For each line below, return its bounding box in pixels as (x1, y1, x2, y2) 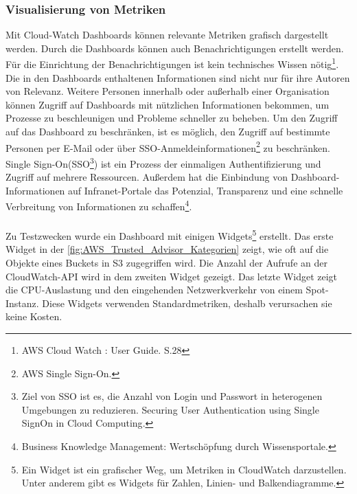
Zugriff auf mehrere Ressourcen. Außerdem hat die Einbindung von (5, 170, 288, 184)
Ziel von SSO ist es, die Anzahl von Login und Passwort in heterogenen (21, 389, 323, 403)
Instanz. (5, 295, 39, 310)
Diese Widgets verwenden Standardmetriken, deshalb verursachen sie (42, 295, 332, 310)
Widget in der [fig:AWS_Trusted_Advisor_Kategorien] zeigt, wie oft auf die (5, 242, 329, 256)
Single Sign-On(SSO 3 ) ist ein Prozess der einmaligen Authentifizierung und (5, 154, 321, 170)
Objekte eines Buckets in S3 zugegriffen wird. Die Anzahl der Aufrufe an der (5, 256, 327, 269)
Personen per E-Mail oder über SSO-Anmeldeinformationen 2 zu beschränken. (5, 138, 330, 155)
